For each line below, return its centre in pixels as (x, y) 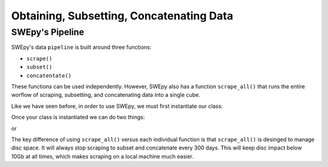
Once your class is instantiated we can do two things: (78, 117)
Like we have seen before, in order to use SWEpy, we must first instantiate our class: (117, 106)
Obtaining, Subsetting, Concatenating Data (122, 16)
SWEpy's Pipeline (48, 32)
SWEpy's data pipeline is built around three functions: (81, 47)
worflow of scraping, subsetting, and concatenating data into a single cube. (106, 95)
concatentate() (49, 75)
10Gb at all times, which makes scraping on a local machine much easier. (102, 156)
